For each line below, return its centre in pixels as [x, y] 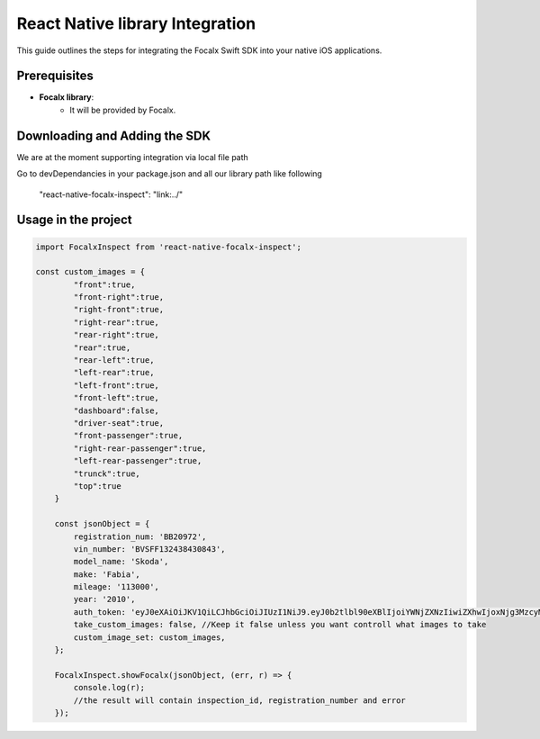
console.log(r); [109, 688]
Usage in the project [74, 220]
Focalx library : [67, 97]
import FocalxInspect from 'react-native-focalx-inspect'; [168, 247]
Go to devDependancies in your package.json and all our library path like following [170, 174]
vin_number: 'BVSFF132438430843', [149, 549]
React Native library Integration [136, 23]
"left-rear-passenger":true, [138, 461]
